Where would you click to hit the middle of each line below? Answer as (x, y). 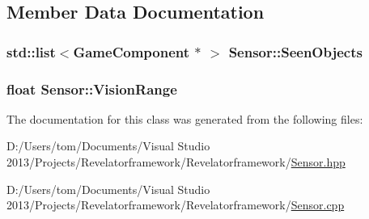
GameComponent (131, 51)
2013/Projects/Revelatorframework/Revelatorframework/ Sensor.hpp (176, 162)
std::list (31, 51)
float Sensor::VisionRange (92, 88)
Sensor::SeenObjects (295, 51)
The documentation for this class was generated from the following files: (185, 118)
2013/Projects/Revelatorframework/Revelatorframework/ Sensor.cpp (176, 205)
